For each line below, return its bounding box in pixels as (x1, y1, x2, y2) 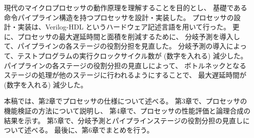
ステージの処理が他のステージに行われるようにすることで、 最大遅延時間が (4, 70, 247, 80)
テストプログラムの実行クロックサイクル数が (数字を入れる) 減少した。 (17, 50, 248, 60)
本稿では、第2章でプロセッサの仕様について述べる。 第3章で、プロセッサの (4, 96, 247, 106)
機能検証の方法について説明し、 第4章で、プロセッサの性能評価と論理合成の (4, 105, 251, 115)
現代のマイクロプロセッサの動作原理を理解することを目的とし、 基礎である (4, 2, 248, 12)
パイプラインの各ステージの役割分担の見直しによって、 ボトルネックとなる (4, 60, 247, 70)
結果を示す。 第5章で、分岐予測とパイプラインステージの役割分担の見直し (4, 115, 243, 125)
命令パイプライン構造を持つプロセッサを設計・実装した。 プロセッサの (4, 12, 234, 22)
